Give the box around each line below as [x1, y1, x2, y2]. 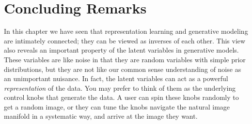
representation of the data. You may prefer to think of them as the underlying [4, 83, 236, 93]
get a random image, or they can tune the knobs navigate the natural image [4, 101, 230, 111]
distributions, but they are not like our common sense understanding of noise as [4, 64, 241, 74]
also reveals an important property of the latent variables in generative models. [4, 45, 239, 55]
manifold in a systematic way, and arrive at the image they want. [4, 111, 198, 121]
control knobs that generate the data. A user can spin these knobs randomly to [4, 92, 239, 102]
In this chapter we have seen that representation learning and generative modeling [4, 26, 248, 36]
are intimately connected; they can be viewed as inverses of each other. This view [4, 35, 246, 45]
